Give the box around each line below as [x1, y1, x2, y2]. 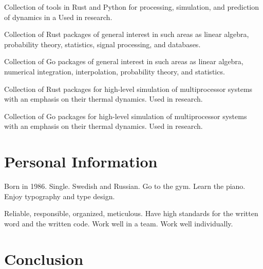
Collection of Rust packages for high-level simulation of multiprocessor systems [4, 83, 253, 94]
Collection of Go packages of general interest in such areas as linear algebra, [4, 56, 243, 67]
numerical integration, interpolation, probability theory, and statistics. [4, 66, 225, 76]
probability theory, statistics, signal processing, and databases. [4, 39, 201, 49]
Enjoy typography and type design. [4, 190, 115, 201]
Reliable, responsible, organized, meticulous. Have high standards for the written [4, 208, 258, 219]
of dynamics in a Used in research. [4, 11, 112, 22]
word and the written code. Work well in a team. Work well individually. [4, 218, 233, 228]
